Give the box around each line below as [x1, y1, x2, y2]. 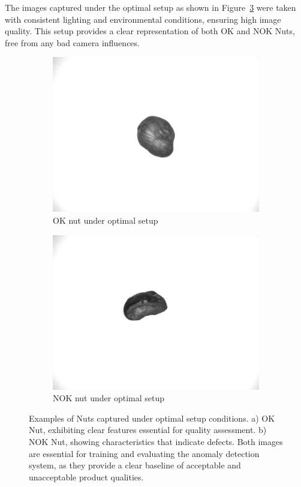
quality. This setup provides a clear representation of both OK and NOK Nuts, [5, 25, 295, 37]
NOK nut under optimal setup [53, 392, 165, 404]
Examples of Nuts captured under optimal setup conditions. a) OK [29, 411, 275, 424]
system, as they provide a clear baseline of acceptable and [29, 459, 241, 471]
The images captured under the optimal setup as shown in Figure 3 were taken [5, 1, 296, 13]
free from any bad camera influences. [5, 36, 140, 49]
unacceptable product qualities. [29, 470, 144, 483]
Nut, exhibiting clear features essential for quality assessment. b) [29, 423, 267, 436]
